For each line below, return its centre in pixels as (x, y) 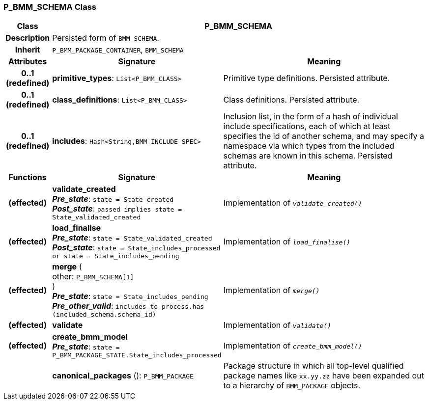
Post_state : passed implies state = (117, 209)
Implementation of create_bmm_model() (293, 345)
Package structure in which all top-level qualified (314, 366)
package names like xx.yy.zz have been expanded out (324, 376)
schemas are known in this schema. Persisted (308, 156)
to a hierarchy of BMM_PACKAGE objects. (292, 386)
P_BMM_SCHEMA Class (50, 7)
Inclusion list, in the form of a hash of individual (311, 117)
